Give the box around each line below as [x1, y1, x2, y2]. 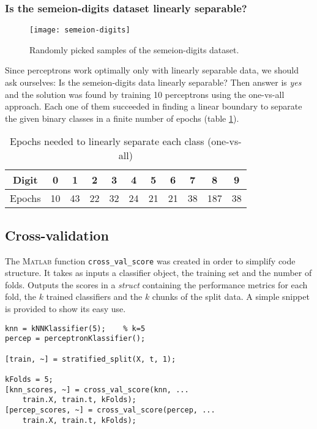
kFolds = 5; [5, 375, 53, 384]
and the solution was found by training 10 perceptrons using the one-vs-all [5, 88, 285, 100]
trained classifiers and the [46, 290, 143, 303]
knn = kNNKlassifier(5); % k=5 [5, 324, 146, 333]
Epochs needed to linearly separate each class [10, 134, 204, 149]
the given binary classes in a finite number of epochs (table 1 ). [5, 111, 239, 124]
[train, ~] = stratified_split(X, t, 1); [5, 354, 176, 364]
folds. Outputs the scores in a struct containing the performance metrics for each [5, 278, 308, 291]
